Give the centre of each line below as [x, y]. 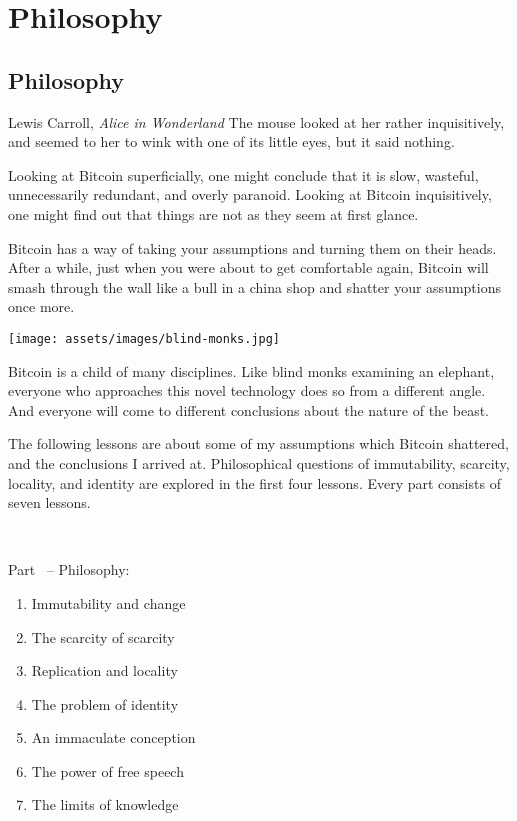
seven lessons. [49, 502]
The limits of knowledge [105, 804]
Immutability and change [108, 602]
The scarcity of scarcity [103, 636]
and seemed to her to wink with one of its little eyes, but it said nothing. [231, 141]
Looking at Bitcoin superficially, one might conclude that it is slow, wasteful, [243, 174]
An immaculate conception [113, 737]
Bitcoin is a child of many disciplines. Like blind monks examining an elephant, [251, 370]
